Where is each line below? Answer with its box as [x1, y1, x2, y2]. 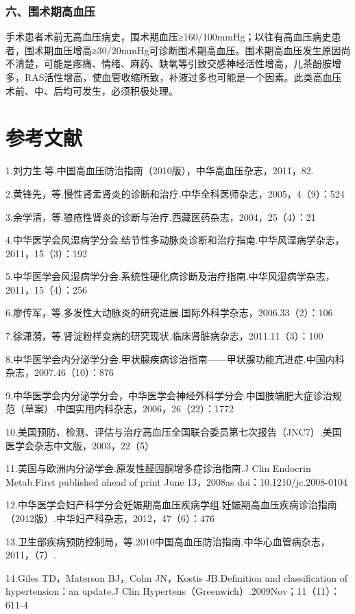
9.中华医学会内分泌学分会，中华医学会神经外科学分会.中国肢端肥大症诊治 [5, 388, 332, 402]
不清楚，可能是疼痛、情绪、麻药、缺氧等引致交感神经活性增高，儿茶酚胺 [5, 56, 332, 71]
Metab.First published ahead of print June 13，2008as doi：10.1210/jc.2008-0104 [5, 474, 347, 488]
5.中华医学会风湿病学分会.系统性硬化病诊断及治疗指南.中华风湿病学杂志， [5, 269, 335, 283]
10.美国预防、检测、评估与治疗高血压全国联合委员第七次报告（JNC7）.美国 [5, 425, 342, 439]
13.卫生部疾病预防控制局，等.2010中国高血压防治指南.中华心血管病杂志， [5, 534, 330, 548]
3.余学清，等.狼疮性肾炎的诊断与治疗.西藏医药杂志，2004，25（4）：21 [5, 209, 316, 224]
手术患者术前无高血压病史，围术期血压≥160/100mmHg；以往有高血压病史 [5, 29, 332, 44]
